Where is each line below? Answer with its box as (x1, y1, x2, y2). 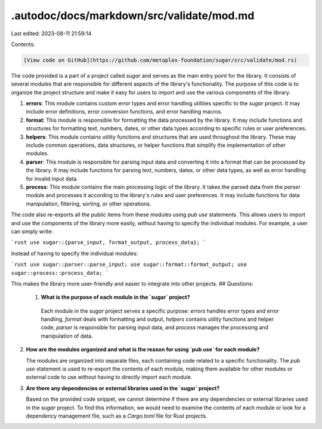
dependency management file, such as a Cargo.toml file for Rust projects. (26, 412, 208, 419)
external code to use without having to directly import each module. (26, 373, 193, 381)
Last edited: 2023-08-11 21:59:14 (11, 30, 92, 37)
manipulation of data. (41, 332, 93, 339)
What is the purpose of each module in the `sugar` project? (41, 293, 190, 301)
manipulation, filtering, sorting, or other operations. (26, 200, 151, 207)
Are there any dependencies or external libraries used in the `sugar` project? (26, 384, 220, 391)
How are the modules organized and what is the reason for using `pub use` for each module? (26, 346, 260, 353)
